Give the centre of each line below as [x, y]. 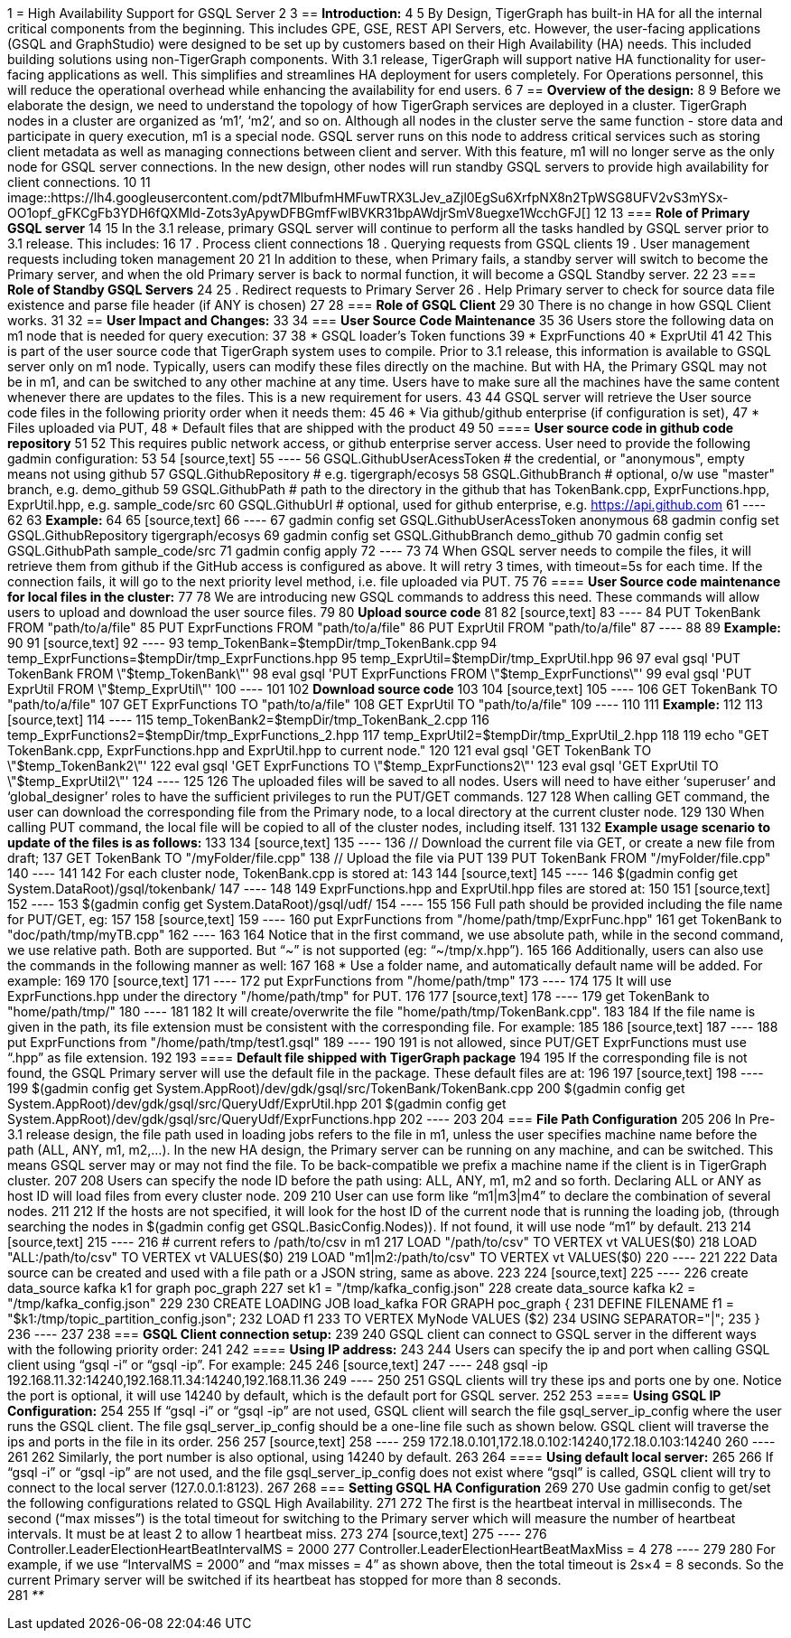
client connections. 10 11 [79, 182]
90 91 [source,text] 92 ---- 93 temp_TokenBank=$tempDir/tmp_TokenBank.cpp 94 [252, 643]
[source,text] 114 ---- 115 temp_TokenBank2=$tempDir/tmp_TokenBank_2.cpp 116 [248, 720]
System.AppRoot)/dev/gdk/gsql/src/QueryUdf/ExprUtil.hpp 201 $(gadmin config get [257, 1104]
